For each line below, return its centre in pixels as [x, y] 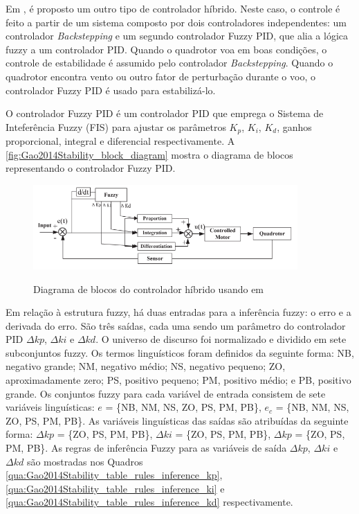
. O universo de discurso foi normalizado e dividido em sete [221, 339]
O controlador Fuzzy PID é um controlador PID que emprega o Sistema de [165, 113]
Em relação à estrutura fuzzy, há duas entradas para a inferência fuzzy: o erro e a [178, 312]
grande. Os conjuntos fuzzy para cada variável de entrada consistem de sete [166, 393]
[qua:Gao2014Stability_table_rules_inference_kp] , [114, 475]
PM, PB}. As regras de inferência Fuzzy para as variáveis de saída [146, 448]
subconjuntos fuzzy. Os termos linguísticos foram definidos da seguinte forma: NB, [180, 352]
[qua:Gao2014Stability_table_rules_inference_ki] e [115, 488]
